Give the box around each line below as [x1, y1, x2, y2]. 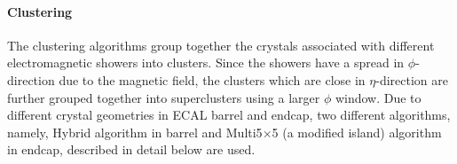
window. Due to [335, 88, 422, 106]
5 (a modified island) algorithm [272, 122, 442, 141]
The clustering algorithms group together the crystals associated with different [7, 35, 435, 54]
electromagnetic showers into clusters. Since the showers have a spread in [7, 53, 405, 72]
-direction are [375, 70, 448, 89]
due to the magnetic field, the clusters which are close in [59, 70, 366, 89]
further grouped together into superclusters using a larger [7, 88, 320, 106]
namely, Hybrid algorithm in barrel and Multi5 [7, 122, 263, 141]
